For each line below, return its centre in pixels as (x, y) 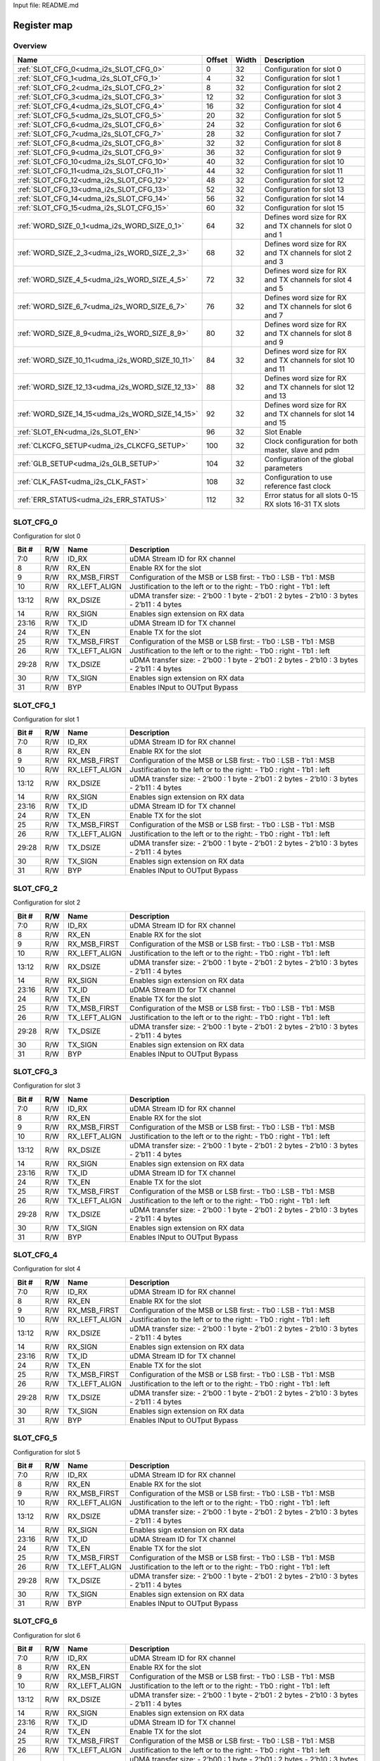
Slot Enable (283, 432)
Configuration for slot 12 (304, 180)
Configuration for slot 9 (303, 153)
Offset (217, 60)
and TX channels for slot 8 (308, 333)
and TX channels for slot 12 (310, 387)
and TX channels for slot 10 (310, 361)
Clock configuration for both (311, 442)
